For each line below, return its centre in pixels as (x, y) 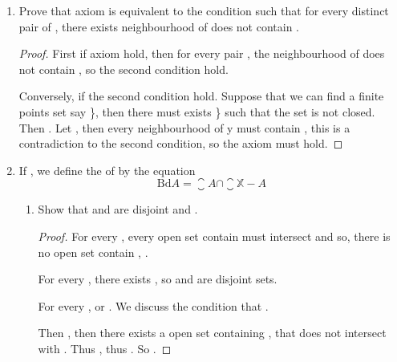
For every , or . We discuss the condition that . (153, 305)
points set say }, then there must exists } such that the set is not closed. (197, 111)
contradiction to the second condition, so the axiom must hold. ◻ (181, 143)
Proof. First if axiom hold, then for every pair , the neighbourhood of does (202, 53)
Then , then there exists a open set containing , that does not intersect (212, 333)
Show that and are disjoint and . (118, 209)
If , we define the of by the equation (107, 170)
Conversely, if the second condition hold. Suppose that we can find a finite (201, 96)
